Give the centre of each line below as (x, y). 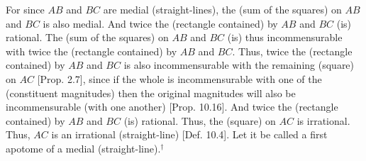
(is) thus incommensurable (285, 37)
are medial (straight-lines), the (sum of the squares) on (222, 9)
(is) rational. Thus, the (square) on (200, 120)
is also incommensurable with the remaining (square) (239, 65)
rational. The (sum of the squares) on (87, 37)
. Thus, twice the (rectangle (292, 51)
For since (25, 9)
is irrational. (323, 120)
